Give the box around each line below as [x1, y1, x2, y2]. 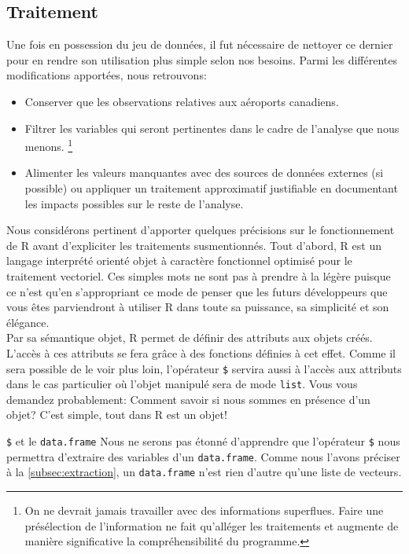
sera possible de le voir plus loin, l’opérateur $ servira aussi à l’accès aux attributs [6, 360, 402, 376]
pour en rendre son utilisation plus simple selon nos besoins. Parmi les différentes [6, 51, 397, 68]
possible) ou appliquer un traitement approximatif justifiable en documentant [24, 180, 398, 196]
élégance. [6, 314, 50, 330]
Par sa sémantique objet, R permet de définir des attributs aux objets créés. [6, 329, 373, 346]
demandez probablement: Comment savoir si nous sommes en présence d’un [6, 391, 370, 407]
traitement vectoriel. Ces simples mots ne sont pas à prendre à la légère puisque [6, 267, 391, 284]
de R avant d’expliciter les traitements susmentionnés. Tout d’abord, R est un [6, 237, 381, 253]
